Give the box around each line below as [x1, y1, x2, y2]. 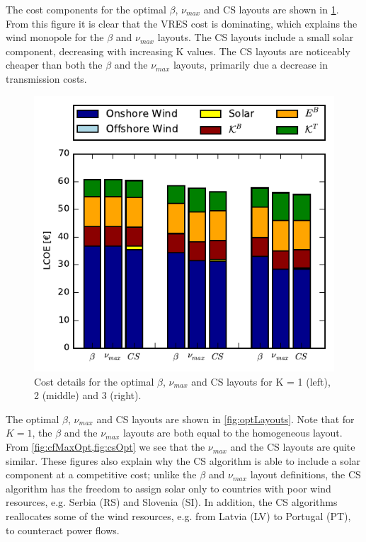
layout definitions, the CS [250, 467, 361, 482]
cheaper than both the [6, 57, 103, 72]
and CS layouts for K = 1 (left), [191, 374, 331, 388]
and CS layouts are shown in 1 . [203, 2, 339, 16]
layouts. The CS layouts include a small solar [157, 30, 354, 45]
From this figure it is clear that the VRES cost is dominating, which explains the [6, 16, 358, 30]
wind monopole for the [6, 30, 104, 45]
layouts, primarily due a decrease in [173, 57, 328, 72]
